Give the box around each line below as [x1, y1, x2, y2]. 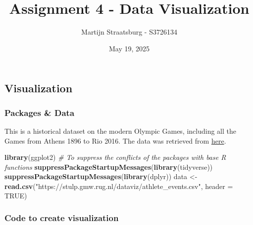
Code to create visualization [4, 212, 119, 224]
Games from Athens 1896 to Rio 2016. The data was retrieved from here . [4, 135, 226, 146]
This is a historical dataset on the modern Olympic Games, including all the [4, 125, 237, 136]
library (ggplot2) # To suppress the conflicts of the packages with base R [4, 152, 226, 162]
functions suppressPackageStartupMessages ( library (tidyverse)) [4, 161, 213, 172]
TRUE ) [4, 190, 27, 201]
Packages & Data [4, 106, 75, 118]
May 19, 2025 [108, 43, 150, 53]
